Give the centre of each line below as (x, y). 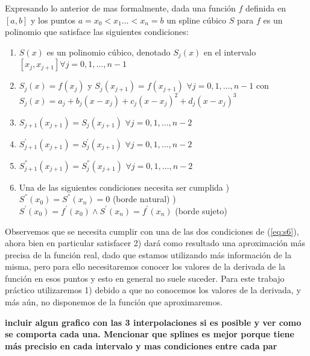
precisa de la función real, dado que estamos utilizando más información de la (148, 254)
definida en (266, 8)
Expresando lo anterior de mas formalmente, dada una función (120, 8)
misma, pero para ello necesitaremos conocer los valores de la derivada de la (145, 266)
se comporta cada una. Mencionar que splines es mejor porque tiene (150, 334)
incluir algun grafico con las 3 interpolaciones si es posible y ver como (153, 322)
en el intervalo (230, 52)
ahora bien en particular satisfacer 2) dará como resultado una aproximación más (155, 243)
